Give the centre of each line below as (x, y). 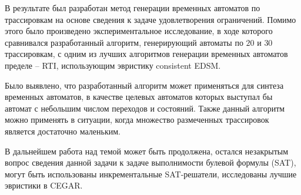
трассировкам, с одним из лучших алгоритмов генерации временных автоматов (146, 54)
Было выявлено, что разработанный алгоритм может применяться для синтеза (144, 85)
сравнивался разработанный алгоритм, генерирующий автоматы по (124, 42)
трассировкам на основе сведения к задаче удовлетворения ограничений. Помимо (150, 19)
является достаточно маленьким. (63, 131)
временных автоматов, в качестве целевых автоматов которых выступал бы (139, 97)
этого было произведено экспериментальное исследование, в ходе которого (139, 31)
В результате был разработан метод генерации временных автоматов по (133, 8)
